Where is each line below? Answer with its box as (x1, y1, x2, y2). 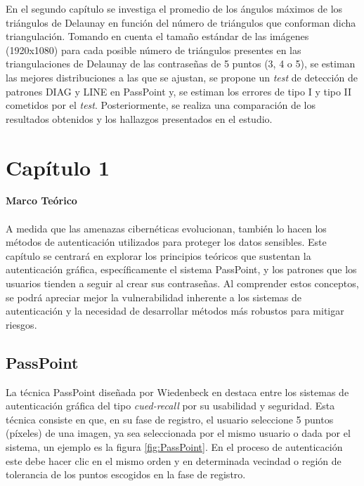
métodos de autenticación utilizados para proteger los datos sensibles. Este (6, 235, 327, 249)
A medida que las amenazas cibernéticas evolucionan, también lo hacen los (6, 221, 327, 235)
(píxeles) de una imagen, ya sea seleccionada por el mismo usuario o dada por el (6, 426, 351, 440)
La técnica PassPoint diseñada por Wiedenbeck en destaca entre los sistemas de (6, 384, 349, 399)
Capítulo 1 (6, 152, 110, 181)
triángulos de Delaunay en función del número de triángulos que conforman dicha (6, 15, 356, 29)
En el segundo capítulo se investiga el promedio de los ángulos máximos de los (6, 1, 343, 15)
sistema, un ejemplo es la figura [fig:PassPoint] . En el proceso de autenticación (6, 439, 343, 454)
